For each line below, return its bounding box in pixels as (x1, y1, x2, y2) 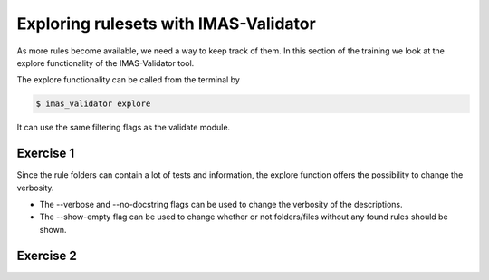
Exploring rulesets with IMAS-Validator (16, 14, 316, 34)
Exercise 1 (16, 146, 75, 161)
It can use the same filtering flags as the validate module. (16, 122, 231, 133)
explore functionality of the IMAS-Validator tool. (16, 57, 195, 68)
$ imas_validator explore (35, 99, 151, 109)
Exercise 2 (16, 247, 77, 263)
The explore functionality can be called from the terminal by (16, 74, 240, 85)
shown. (39, 224, 67, 235)
